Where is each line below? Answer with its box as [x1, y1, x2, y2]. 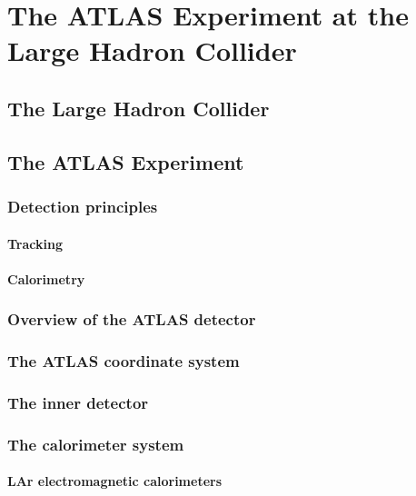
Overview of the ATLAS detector [7, 308, 256, 331]
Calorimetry [7, 269, 85, 288]
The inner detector [7, 391, 149, 413]
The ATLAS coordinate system [7, 350, 240, 372]
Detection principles [7, 195, 158, 218]
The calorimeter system [7, 432, 184, 455]
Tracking [7, 233, 63, 253]
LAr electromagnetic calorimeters [7, 471, 223, 491]
